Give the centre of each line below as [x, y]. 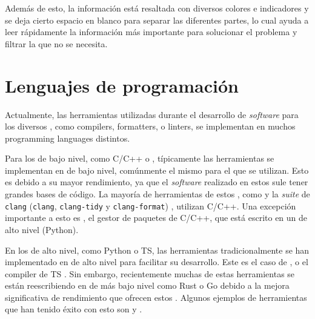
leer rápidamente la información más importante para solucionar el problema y [151, 32]
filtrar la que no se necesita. [56, 43]
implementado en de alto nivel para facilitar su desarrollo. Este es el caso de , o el [157, 262]
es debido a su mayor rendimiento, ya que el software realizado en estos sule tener [157, 182]
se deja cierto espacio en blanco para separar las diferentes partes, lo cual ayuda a [157, 20]
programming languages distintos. [68, 138]
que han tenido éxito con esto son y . [74, 309]
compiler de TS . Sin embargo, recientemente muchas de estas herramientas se [150, 273]
